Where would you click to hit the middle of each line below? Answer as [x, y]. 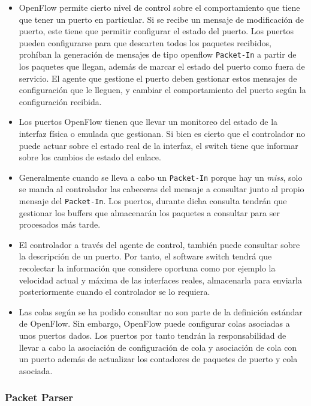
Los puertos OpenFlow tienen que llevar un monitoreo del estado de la [148, 122]
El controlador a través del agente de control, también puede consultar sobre [159, 244]
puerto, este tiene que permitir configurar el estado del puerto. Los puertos [156, 31]
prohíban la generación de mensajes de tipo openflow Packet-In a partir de [158, 54]
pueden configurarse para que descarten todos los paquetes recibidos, [145, 42]
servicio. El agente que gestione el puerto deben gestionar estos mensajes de [158, 78]
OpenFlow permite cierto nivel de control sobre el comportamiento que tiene [159, 7]
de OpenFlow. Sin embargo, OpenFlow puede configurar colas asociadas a [154, 323]
